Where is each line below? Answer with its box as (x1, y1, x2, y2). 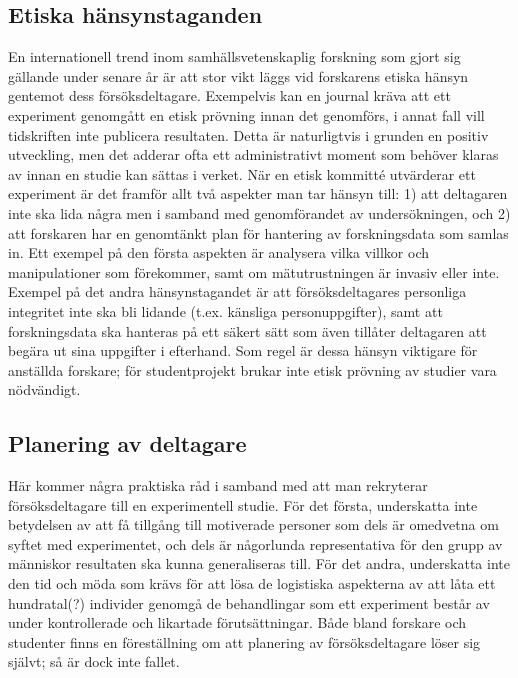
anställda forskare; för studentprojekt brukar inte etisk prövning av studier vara (8, 359, 497, 380)
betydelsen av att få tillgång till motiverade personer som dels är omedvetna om (8, 514, 499, 535)
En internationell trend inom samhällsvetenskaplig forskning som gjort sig (8, 46, 461, 67)
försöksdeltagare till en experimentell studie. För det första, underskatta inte (8, 494, 478, 515)
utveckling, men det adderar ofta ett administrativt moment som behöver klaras (8, 144, 499, 165)
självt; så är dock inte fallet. (8, 651, 180, 672)
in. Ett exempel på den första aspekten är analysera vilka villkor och (8, 242, 429, 263)
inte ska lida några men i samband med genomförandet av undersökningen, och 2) (8, 202, 511, 223)
